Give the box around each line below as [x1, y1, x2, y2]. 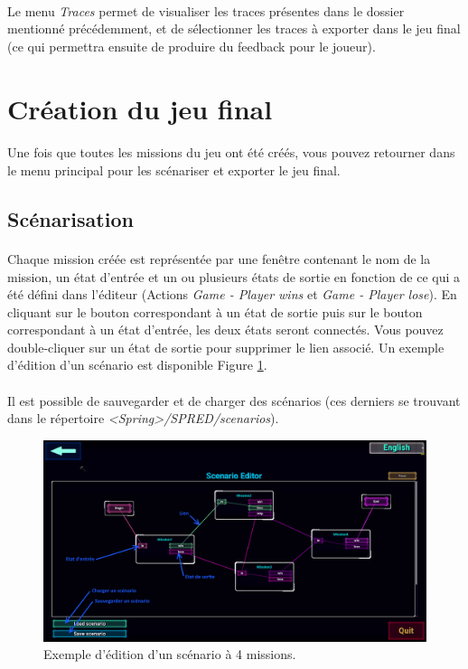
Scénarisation [7, 204, 134, 232]
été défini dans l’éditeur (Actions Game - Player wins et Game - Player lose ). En [7, 285, 457, 304]
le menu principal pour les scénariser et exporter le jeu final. [7, 160, 341, 179]
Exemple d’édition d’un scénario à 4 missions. [43, 645, 296, 664]
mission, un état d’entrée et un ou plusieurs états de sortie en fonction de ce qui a [7, 267, 461, 286]
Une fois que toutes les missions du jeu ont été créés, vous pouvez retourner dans [7, 143, 455, 162]
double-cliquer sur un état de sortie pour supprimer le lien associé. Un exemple [7, 337, 445, 356]
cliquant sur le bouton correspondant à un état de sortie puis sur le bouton [7, 302, 423, 321]
